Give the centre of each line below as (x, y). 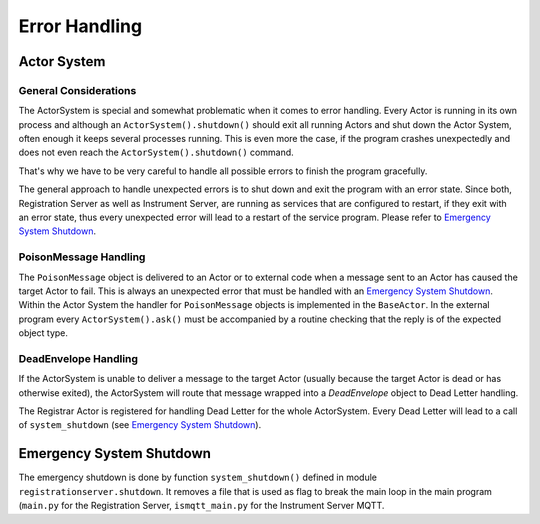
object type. (43, 333)
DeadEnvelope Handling (78, 358)
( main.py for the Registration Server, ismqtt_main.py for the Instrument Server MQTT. (201, 506)
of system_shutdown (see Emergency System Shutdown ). (140, 425)
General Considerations (77, 90)
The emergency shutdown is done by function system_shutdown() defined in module (197, 477)
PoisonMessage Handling (82, 257)
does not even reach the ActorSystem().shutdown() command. (156, 152)
